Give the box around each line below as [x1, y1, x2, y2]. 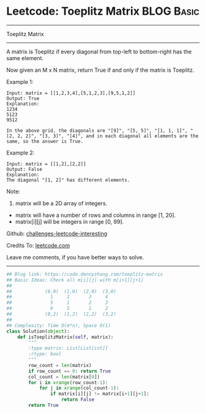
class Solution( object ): [6, 328, 70, 335]
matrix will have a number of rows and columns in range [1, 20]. [15, 211, 176, 219]
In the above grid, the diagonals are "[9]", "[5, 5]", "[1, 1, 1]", [6, 127, 188, 134]
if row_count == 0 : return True [28, 368, 112, 374]
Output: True [6, 95, 40, 102]
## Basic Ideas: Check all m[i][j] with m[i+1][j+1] [6, 277, 144, 283]
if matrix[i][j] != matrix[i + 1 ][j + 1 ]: [50, 391, 150, 397]
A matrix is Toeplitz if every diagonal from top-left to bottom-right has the [6, 48, 192, 55]
